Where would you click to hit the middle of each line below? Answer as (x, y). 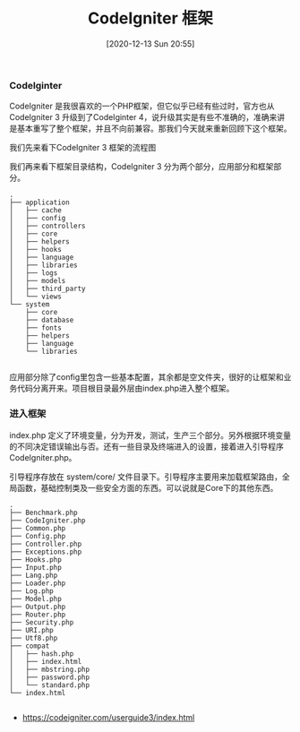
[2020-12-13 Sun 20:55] (150, 43)
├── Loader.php (38, 583)
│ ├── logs (34, 273)
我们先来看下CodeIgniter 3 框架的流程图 (83, 148)
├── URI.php (31, 630)
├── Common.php (38, 528)
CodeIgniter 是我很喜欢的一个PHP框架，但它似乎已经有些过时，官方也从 (142, 106)
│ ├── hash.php (42, 654)
